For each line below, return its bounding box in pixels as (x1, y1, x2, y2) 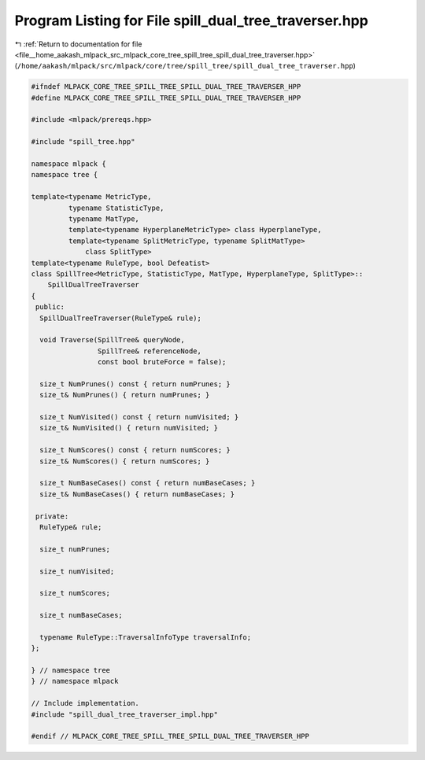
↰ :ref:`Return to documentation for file (14, 39, 142, 49)
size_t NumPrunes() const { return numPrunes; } (39, 379, 231, 389)
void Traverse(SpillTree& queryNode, (39, 335, 185, 345)
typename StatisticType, (68, 203, 164, 212)
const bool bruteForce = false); (97, 358, 227, 367)
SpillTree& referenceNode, (97, 346, 202, 356)
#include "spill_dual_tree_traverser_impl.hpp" (31, 710, 218, 719)
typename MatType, (68, 215, 139, 223)
